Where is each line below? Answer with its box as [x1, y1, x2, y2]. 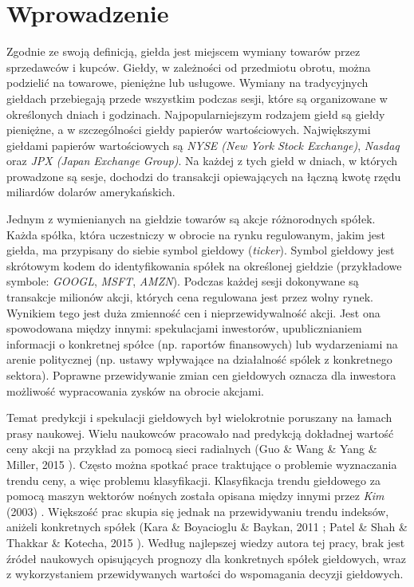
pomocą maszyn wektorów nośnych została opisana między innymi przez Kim [6, 487, 384, 504]
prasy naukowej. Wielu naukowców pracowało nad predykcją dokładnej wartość [6, 424, 394, 441]
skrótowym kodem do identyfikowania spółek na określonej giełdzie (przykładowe [6, 257, 402, 274]
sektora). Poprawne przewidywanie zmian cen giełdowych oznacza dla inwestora [6, 367, 396, 383]
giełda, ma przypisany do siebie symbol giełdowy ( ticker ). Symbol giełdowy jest [6, 242, 395, 258]
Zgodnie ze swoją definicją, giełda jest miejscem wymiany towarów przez [6, 43, 361, 60]
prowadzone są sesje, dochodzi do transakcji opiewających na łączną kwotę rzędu [6, 167, 401, 184]
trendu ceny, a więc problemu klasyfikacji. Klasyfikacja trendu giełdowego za [6, 471, 380, 488]
